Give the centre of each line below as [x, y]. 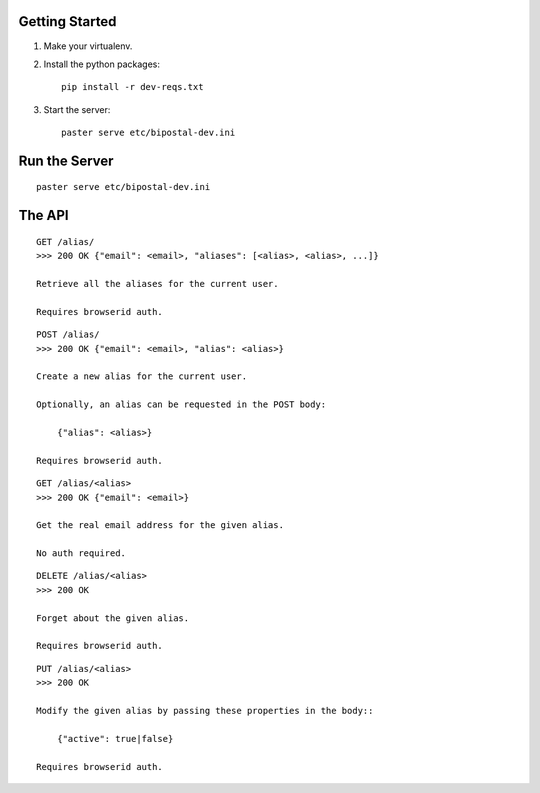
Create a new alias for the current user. [142, 376]
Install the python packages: [101, 64]
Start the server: [77, 109]
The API [43, 215]
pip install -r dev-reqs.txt [132, 87]
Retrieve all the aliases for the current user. [157, 284]
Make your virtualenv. [88, 46]
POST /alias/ [68, 334]
